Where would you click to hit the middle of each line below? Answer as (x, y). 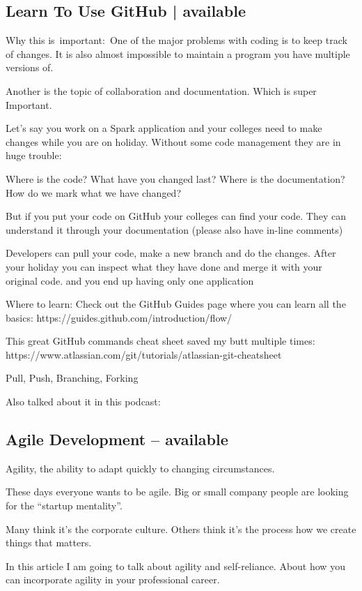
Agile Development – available (117, 439)
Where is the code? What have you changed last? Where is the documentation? (175, 178)
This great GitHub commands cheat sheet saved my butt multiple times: (160, 341)
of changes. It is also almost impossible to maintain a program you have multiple (178, 53)
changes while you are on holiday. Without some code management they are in (173, 141)
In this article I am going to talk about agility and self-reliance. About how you (175, 566)
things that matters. (49, 543)
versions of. (30, 67)
